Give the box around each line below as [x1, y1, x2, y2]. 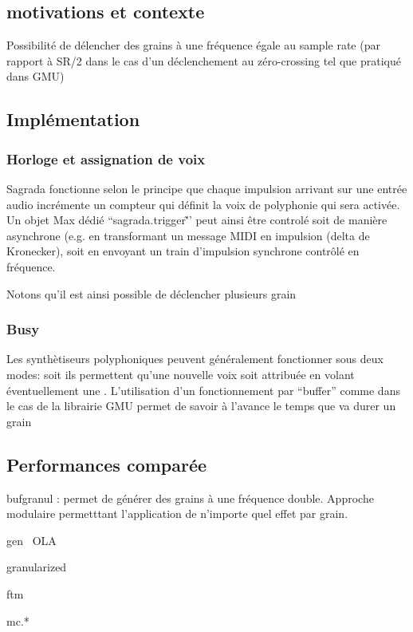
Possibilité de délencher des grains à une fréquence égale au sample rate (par [6, 37, 380, 53]
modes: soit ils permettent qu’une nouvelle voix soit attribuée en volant [6, 365, 355, 382]
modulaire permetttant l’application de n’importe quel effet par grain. [6, 505, 348, 522]
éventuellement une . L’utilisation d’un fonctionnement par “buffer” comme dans [6, 381, 400, 398]
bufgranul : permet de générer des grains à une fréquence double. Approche [6, 489, 374, 506]
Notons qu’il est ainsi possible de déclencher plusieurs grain [6, 285, 297, 302]
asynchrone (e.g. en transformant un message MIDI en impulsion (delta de [6, 227, 370, 243]
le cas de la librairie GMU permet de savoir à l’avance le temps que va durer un [6, 397, 396, 414]
